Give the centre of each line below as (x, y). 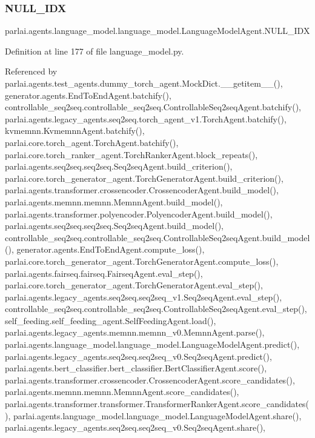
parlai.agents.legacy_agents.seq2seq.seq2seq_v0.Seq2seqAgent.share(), (135, 427)
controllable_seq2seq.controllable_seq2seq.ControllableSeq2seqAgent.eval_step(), (156, 309)
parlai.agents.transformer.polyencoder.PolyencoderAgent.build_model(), (139, 214)
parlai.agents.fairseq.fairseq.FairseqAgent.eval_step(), (104, 273)
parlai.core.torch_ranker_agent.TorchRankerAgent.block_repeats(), (131, 154)
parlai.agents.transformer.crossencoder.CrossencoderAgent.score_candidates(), (150, 380)
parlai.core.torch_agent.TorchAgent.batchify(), (92, 142)
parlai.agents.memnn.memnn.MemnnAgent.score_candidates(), (122, 392)
